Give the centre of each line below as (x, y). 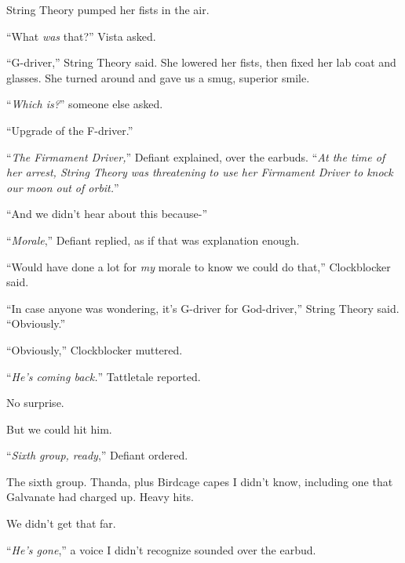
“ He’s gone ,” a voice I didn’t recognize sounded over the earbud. (161, 549)
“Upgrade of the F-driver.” (70, 130)
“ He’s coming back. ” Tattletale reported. (104, 376)
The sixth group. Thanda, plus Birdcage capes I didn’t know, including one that (200, 481)
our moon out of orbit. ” (63, 187)
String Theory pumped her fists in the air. (108, 9)
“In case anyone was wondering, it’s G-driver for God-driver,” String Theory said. (203, 308)
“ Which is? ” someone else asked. (85, 104)
